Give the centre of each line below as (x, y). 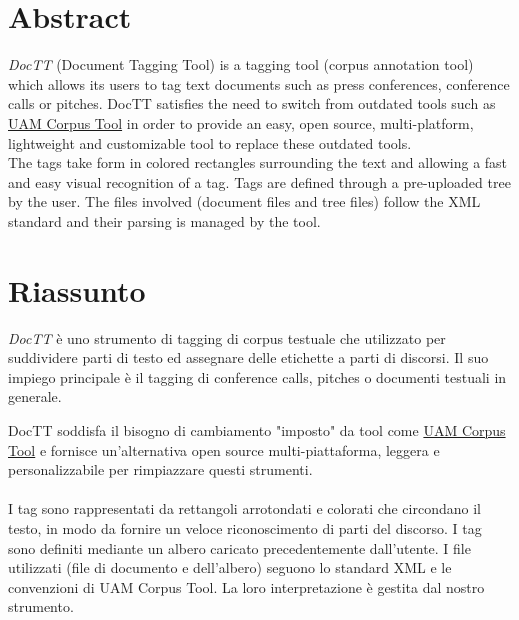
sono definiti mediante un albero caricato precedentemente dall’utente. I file (239, 547)
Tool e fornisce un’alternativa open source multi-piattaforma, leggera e (224, 449)
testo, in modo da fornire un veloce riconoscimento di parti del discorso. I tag (245, 527)
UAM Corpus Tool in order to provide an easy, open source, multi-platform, (241, 122)
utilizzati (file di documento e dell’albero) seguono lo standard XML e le (230, 567)
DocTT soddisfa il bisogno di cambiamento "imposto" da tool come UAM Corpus (257, 429)
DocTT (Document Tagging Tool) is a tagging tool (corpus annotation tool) (241, 64)
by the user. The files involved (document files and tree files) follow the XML (244, 201)
